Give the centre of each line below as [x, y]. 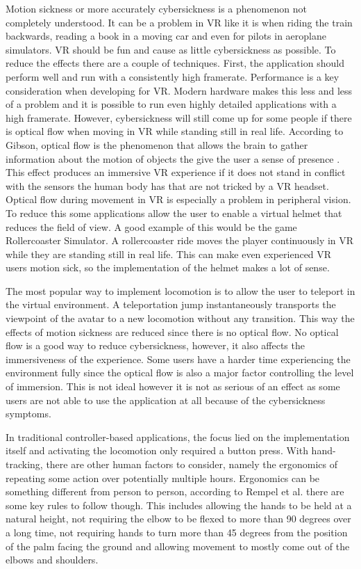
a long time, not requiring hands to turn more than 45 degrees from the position [177, 532]
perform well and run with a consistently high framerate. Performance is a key [173, 76]
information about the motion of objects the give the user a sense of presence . [173, 158]
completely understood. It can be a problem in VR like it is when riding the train [179, 22]
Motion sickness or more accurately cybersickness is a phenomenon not [156, 8]
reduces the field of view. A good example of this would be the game [151, 226]
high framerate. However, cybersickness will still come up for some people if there [179, 117]
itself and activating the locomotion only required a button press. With [157, 450]
